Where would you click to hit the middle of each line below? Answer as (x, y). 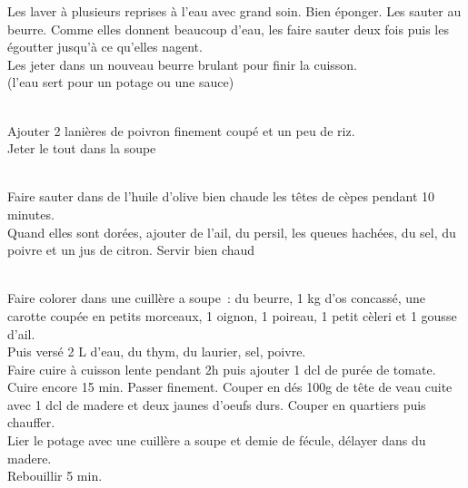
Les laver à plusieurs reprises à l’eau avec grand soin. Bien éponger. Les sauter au (234, 11)
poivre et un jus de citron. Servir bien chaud (131, 250)
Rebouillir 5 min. (55, 476)
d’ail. (21, 333)
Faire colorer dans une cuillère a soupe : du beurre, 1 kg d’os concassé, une (217, 298)
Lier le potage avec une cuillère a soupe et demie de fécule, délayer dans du (217, 440)
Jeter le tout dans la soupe (82, 148)
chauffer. (31, 422)
